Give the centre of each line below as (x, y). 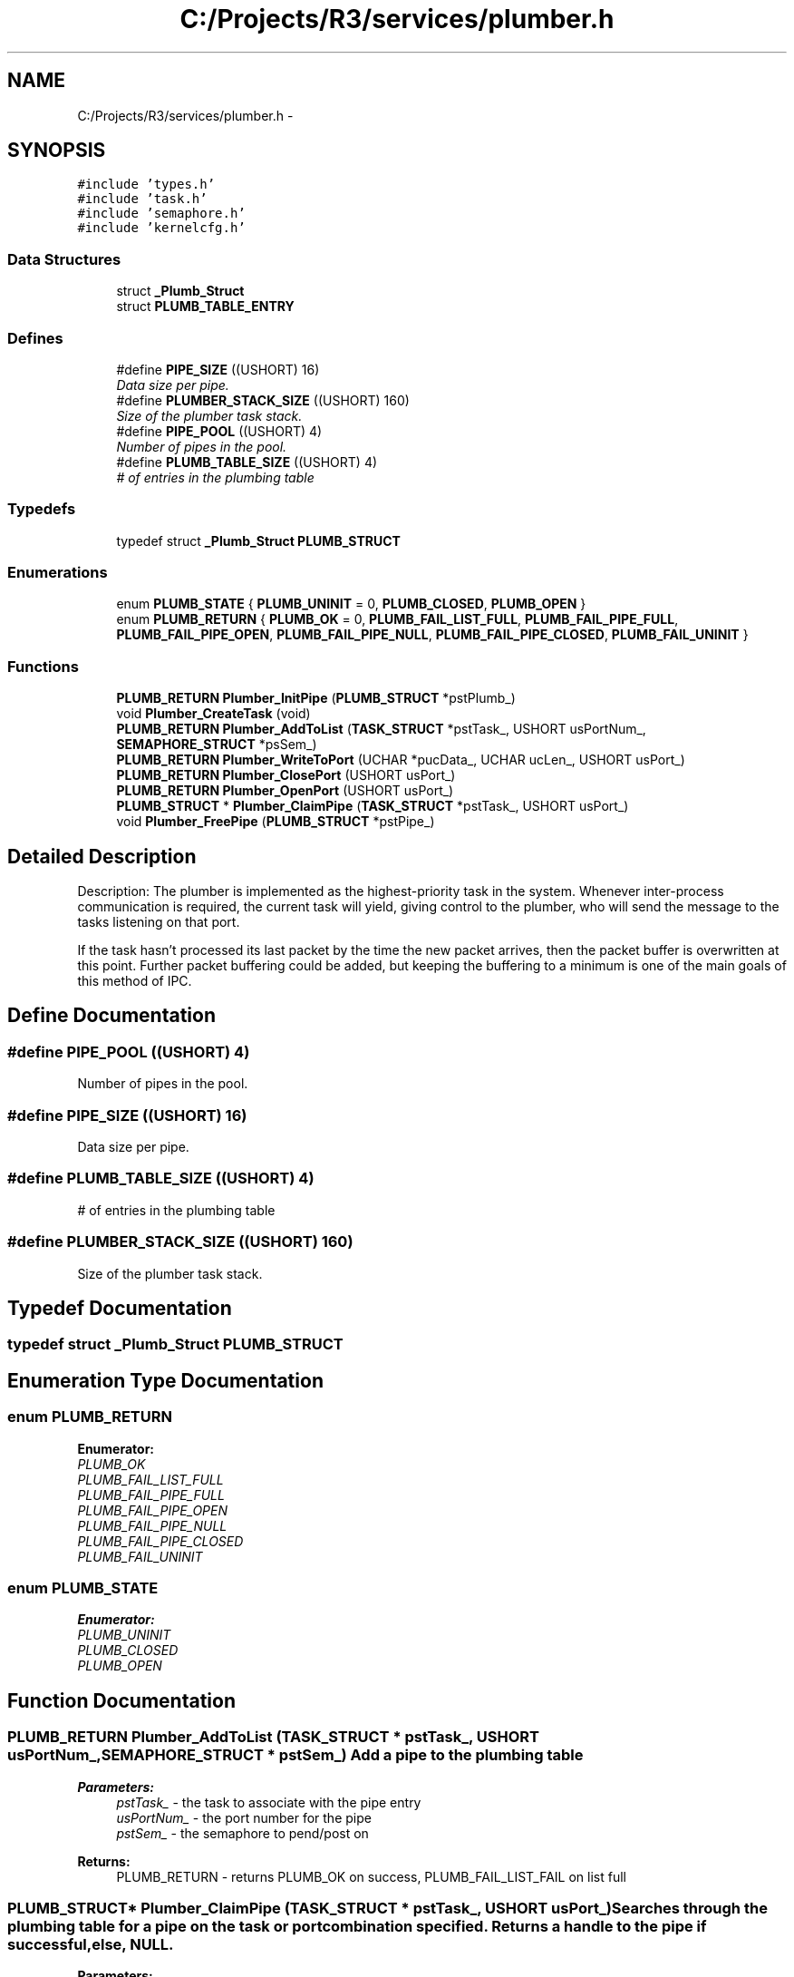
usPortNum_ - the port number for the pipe (244, 1817)
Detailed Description (102, 856)
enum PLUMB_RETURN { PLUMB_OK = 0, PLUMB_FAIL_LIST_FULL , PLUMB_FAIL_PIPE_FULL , (397, 619)
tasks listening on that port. (159, 922)
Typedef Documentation (120, 1308)
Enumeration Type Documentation (165, 1380)
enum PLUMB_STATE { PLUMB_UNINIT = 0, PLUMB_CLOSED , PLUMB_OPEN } (351, 604)
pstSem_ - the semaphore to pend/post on (242, 1833)
